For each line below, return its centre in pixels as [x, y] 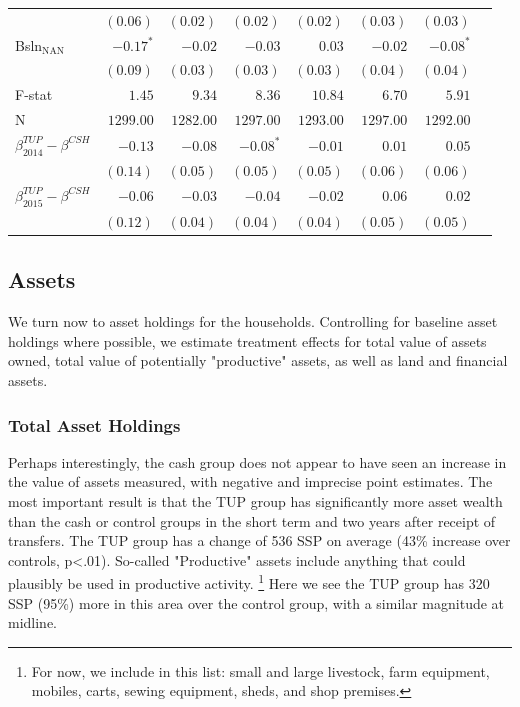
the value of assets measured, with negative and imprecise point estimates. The [250, 481]
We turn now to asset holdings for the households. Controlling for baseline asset [253, 321]
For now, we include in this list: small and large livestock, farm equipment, [260, 670]
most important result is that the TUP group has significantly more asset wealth [255, 500]
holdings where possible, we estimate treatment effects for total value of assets [247, 340]
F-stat [34, 94]
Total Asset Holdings [94, 424]
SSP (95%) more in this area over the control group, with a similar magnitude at [256, 602]
